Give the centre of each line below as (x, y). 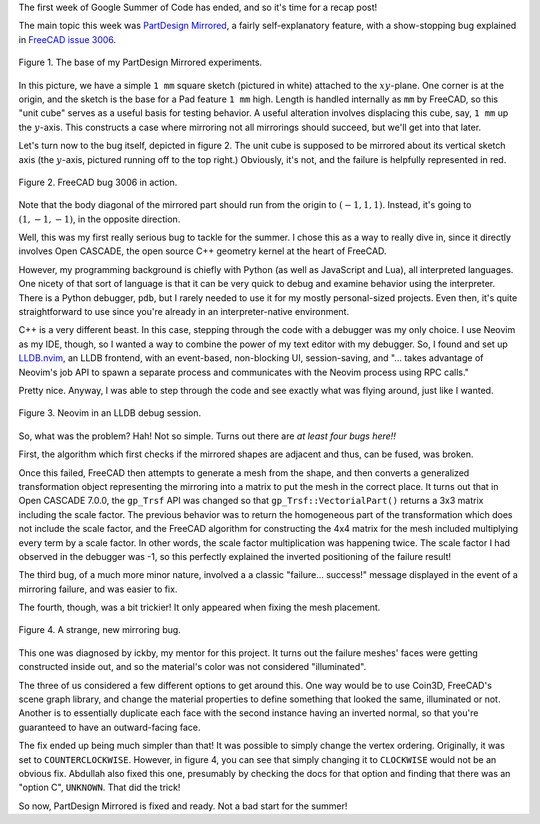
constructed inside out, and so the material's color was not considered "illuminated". (192, 667)
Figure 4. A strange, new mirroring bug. (100, 630)
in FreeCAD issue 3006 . (67, 39)
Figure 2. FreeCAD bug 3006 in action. (98, 182)
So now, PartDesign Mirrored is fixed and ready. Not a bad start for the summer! (183, 806)
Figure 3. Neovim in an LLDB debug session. (110, 413)
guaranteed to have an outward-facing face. (109, 727)
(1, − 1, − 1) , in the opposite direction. (99, 219)
